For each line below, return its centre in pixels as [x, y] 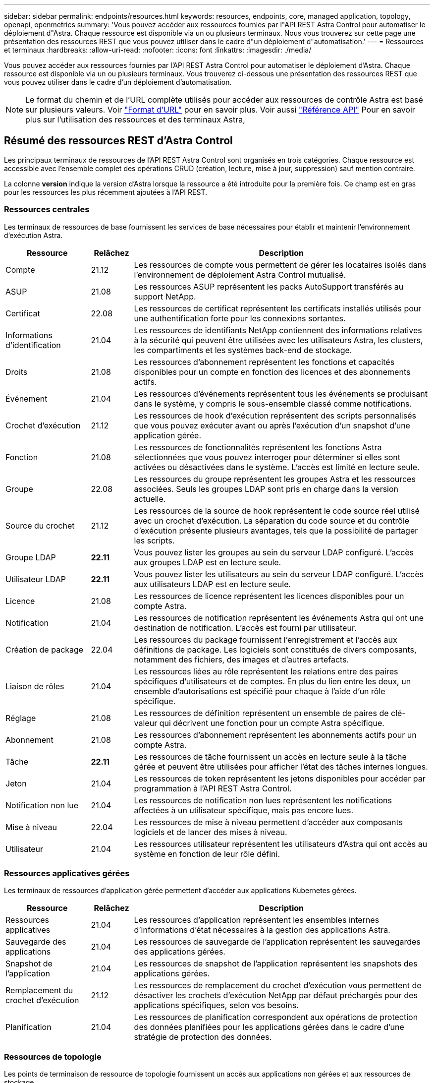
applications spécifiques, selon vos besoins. [216, 1005]
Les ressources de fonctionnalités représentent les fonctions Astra [258, 447]
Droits [17, 372]
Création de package [45, 649]
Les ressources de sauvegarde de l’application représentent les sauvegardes [277, 942]
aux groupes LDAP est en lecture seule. [208, 562]
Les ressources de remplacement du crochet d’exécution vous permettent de [278, 986]
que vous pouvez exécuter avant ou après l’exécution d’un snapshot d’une [272, 425]
